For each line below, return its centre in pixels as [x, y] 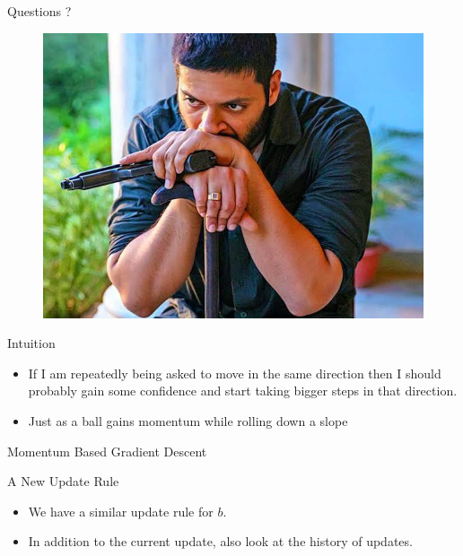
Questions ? [39, 11]
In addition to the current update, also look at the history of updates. [220, 541]
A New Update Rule [63, 481]
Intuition [31, 343]
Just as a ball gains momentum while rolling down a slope [188, 420]
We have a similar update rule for [121, 511]
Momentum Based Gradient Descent [107, 451]
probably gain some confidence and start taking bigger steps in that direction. [243, 391]
